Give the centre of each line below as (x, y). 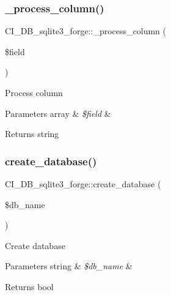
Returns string (32, 134)
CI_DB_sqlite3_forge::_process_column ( (85, 31)
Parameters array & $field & (58, 113)
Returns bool (29, 286)
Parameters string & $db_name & (69, 266)
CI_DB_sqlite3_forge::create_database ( (83, 184)
